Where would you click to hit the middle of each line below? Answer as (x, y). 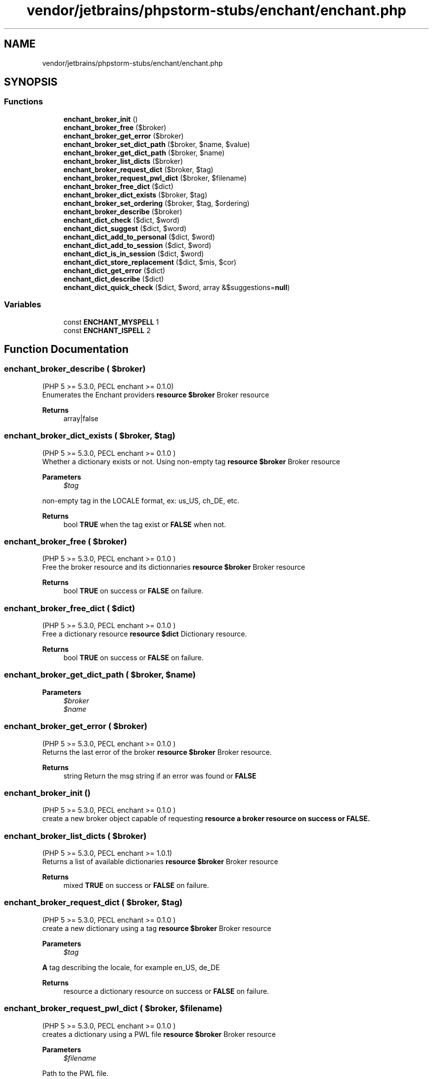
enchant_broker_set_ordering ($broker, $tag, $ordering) (156, 203)
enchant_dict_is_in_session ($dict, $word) (134, 253)
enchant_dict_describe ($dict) (114, 279)
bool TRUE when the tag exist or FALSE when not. (145, 524)
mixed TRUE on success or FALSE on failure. (136, 885)
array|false (81, 418)
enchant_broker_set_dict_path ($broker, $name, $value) (157, 144)
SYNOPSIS (31, 82)
